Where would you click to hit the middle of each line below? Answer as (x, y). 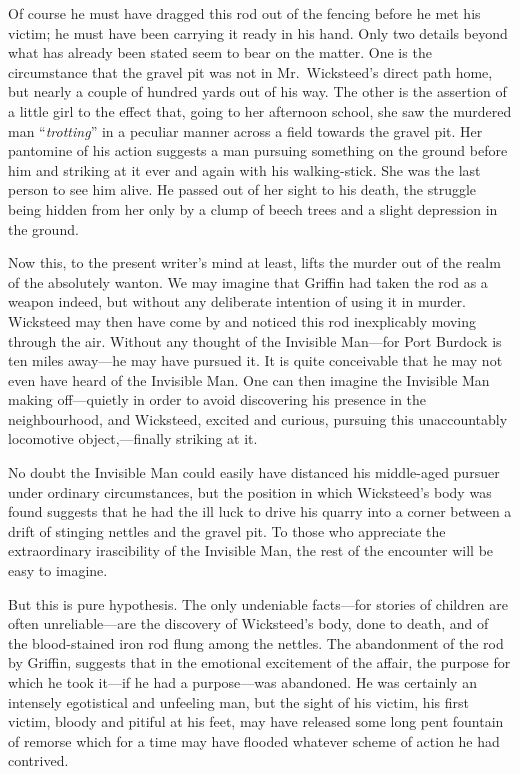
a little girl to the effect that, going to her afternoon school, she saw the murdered (260, 110)
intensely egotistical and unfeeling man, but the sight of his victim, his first (238, 701)
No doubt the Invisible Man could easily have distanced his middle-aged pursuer (254, 472)
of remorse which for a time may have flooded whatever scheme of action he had (254, 740)
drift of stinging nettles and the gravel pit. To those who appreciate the (227, 530)
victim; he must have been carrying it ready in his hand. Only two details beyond (258, 32)
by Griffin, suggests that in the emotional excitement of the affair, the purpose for (259, 662)
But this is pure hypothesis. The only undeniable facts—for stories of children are (258, 603)
